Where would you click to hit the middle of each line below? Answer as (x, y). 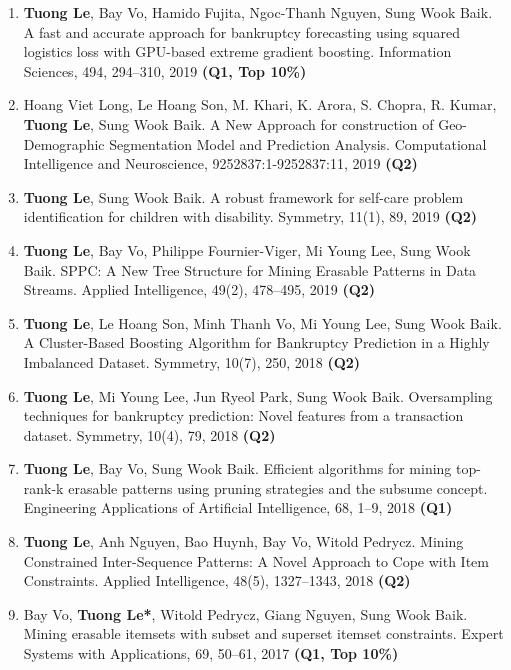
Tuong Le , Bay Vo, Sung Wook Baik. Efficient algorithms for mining (237, 468)
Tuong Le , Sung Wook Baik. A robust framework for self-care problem (243, 196)
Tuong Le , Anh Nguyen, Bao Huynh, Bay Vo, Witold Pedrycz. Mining (243, 541)
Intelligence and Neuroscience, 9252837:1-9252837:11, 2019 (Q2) (220, 163)
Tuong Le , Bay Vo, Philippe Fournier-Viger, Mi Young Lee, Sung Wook (247, 249)
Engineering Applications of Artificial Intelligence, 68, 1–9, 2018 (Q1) (238, 507)
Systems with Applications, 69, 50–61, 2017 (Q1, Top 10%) (211, 653)
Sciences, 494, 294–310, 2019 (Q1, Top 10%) (165, 70)
